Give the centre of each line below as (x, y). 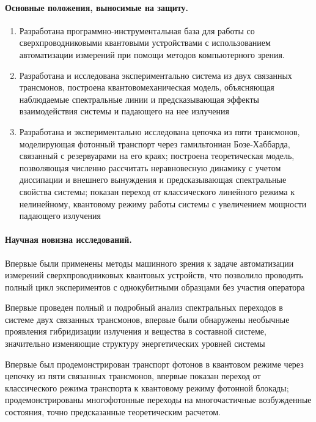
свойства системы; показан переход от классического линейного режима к (157, 191)
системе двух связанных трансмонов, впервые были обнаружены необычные (147, 319)
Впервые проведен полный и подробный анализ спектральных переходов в (144, 307)
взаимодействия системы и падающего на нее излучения (124, 111)
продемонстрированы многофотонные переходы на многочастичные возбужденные (158, 400)
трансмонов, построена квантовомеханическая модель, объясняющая (147, 87)
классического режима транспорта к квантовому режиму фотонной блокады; (147, 387)
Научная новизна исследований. (68, 239)
